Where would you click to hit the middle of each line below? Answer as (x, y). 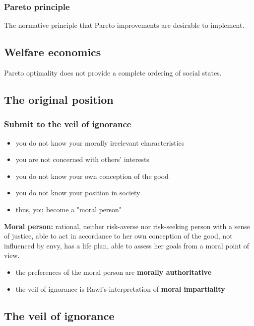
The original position (59, 99)
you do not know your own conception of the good (92, 176)
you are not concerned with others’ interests (82, 159)
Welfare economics (53, 52)
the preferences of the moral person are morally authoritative (114, 272)
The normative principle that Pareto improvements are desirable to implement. (124, 25)
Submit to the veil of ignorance (68, 124)
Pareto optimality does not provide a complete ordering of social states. (113, 73)
